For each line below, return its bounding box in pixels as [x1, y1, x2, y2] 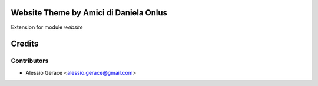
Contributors [11, 57, 49, 65]
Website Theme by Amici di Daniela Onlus [11, 8, 168, 18]
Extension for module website [11, 24, 84, 31]
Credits [11, 39, 39, 49]
